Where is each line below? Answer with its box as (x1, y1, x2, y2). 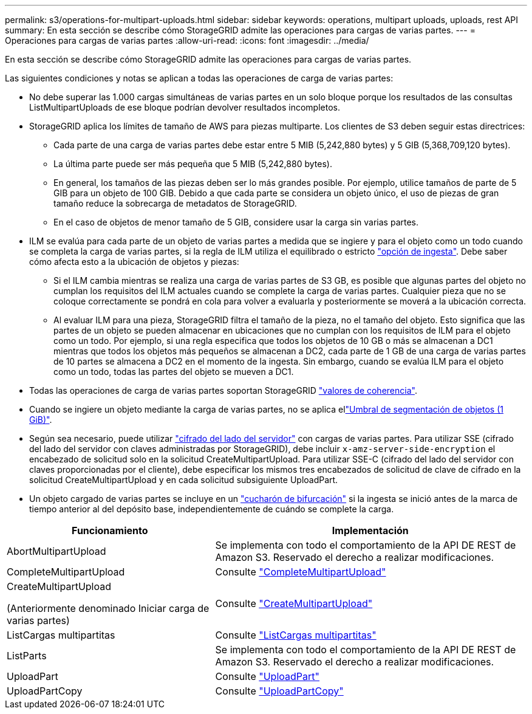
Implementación (332, 524, 409, 537)
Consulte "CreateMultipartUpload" (215, 597, 373, 609)
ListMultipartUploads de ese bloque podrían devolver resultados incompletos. (29, 102, 340, 112)
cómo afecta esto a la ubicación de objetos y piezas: (29, 256, 239, 267)
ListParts (7, 650, 47, 662)
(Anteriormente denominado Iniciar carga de (7, 602, 210, 614)
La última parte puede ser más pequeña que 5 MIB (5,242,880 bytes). (53, 159, 332, 169)
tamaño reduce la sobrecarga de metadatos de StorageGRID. (53, 198, 297, 208)
